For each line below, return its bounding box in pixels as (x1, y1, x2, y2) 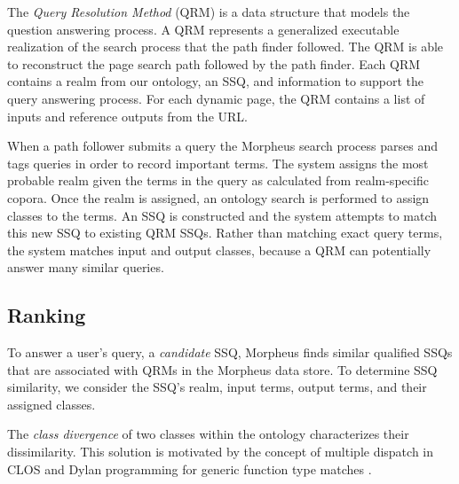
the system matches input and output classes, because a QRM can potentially (7, 240, 431, 259)
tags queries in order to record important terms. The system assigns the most (7, 153, 429, 172)
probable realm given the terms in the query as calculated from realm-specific (7, 171, 429, 190)
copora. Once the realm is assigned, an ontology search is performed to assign (7, 188, 430, 207)
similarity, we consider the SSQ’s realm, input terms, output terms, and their (7, 378, 427, 396)
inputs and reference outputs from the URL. (7, 106, 248, 125)
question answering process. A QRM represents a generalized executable (7, 20, 400, 38)
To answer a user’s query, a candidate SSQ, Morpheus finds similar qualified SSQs (7, 343, 453, 362)
